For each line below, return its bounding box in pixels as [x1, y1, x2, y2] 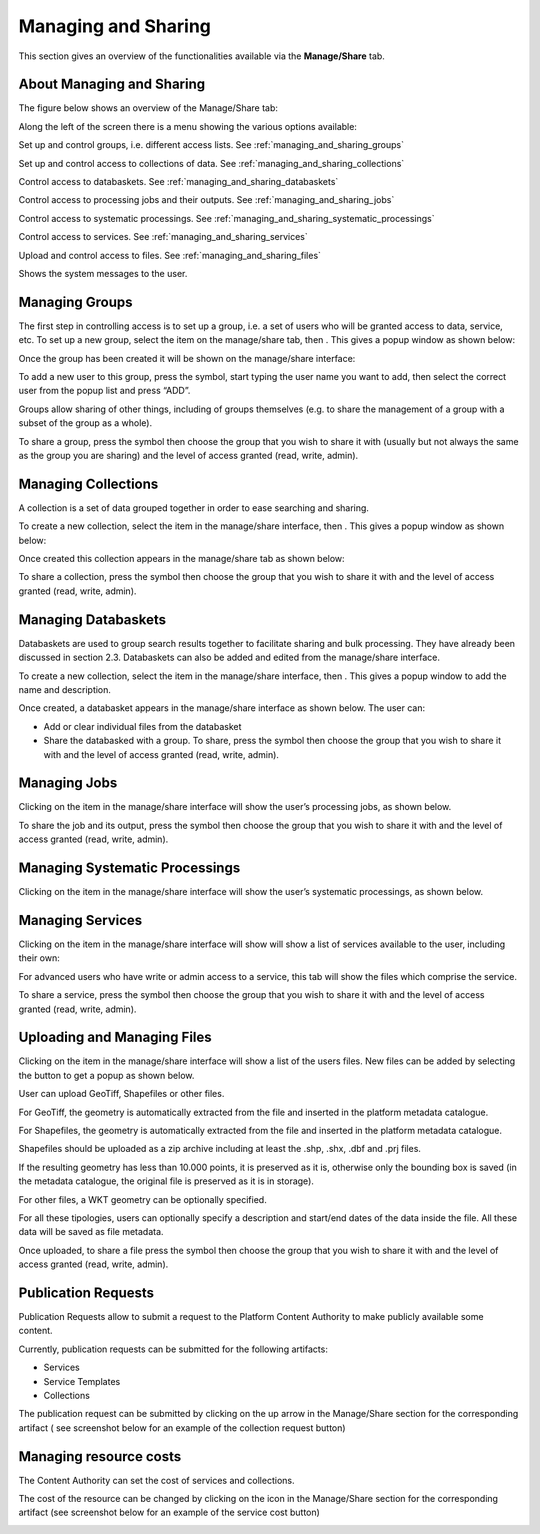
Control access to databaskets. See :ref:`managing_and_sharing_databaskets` [18, 176, 339, 188]
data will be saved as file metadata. [18, 1226, 164, 1238]
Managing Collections [18, 475, 159, 492]
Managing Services [18, 911, 143, 929]
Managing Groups [18, 293, 134, 310]
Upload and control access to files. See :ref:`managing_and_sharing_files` [18, 249, 322, 261]
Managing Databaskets [18, 611, 167, 628]
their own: [18, 952, 60, 964]
